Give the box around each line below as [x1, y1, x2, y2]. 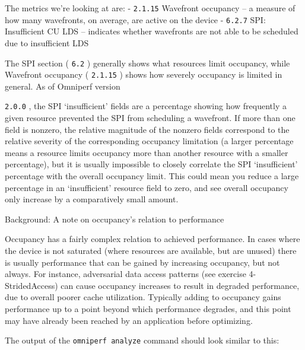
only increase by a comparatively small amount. [5, 193, 179, 205]
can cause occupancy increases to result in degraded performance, [61, 279, 300, 291]
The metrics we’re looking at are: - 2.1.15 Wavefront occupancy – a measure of [5, 2, 296, 14]
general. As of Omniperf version [5, 79, 120, 92]
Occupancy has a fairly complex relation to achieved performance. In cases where [5, 233, 300, 245]
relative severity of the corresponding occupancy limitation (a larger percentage [5, 135, 294, 147]
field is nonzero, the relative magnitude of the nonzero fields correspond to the [5, 123, 290, 135]
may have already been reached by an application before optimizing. [5, 314, 253, 326]
